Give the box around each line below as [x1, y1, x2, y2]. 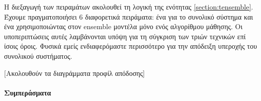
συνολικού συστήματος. [4, 50, 72, 61]
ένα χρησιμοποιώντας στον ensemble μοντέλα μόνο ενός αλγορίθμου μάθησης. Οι [4, 21, 243, 32]
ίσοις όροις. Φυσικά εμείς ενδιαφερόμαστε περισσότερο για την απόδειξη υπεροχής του [4, 41, 257, 51]
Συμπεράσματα [4, 87, 51, 97]
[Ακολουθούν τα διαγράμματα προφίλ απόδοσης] [4, 67, 145, 78]
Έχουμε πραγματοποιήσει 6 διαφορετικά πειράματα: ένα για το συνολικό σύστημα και [4, 11, 253, 22]
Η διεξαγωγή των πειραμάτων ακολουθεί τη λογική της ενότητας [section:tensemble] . [4, 2, 253, 12]
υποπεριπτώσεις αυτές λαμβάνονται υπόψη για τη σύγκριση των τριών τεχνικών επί [4, 31, 246, 41]
